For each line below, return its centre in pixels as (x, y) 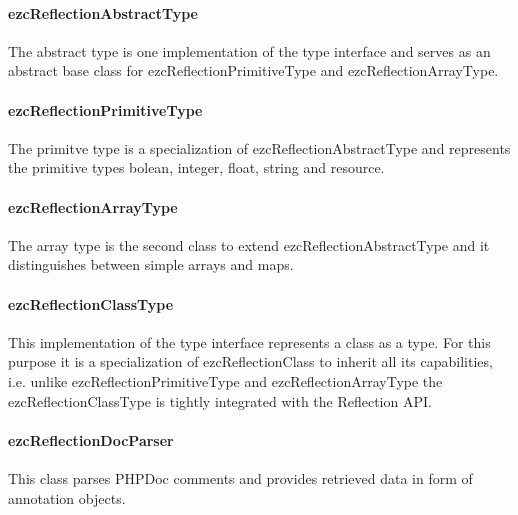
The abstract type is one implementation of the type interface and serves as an (249, 50)
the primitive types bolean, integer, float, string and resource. (196, 167)
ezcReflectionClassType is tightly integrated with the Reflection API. (220, 400)
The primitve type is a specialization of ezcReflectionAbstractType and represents (259, 147)
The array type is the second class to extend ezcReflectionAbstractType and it (249, 244)
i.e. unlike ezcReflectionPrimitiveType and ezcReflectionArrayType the (225, 380)
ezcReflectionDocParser (91, 439)
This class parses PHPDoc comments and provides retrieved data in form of (240, 477)
